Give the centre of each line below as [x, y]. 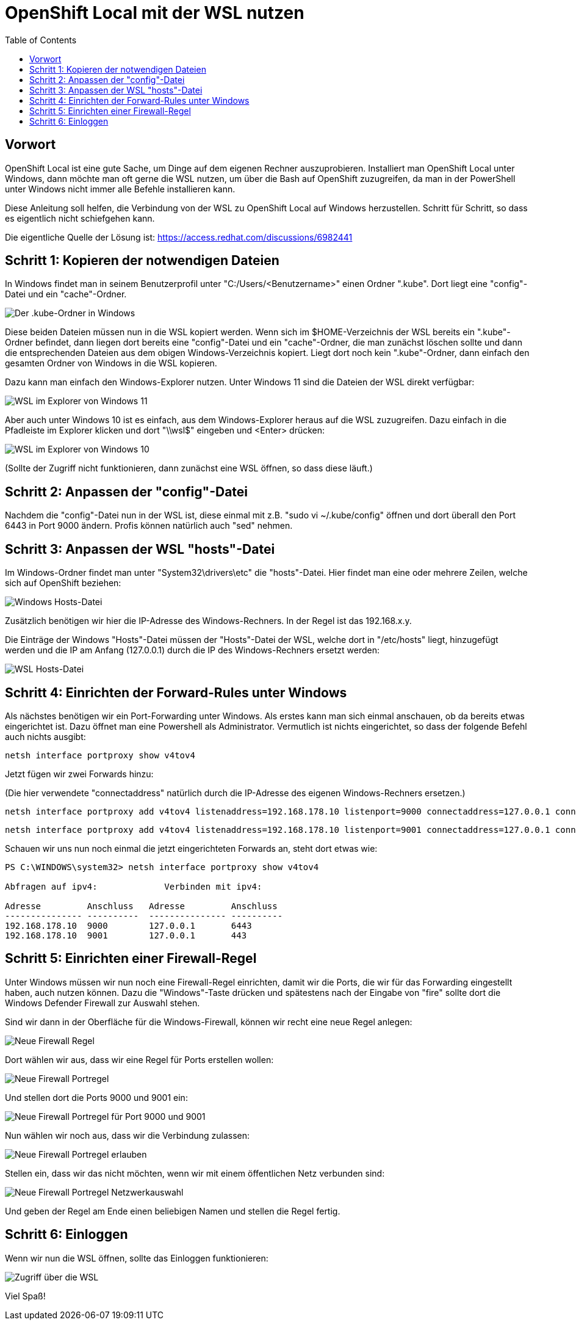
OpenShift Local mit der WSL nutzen [155, 13]
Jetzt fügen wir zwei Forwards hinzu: [79, 774]
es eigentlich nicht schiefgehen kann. [80, 218]
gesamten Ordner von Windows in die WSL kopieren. [111, 363]
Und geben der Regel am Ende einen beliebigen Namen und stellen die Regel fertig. [173, 1211]
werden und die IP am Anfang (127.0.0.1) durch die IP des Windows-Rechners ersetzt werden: [192, 650]
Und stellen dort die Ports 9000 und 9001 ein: [96, 1097]
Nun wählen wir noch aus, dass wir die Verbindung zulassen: [128, 1135]
